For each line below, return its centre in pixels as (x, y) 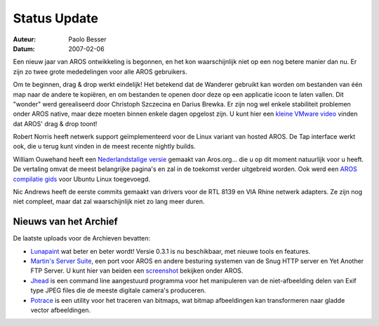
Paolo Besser (87, 39)
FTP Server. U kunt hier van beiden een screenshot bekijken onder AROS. (137, 271)
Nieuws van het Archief (66, 222)
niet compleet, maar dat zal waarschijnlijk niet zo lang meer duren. (109, 202)
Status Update (55, 18)
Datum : (24, 48)
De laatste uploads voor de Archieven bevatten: (82, 238)
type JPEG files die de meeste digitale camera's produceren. (118, 290)
